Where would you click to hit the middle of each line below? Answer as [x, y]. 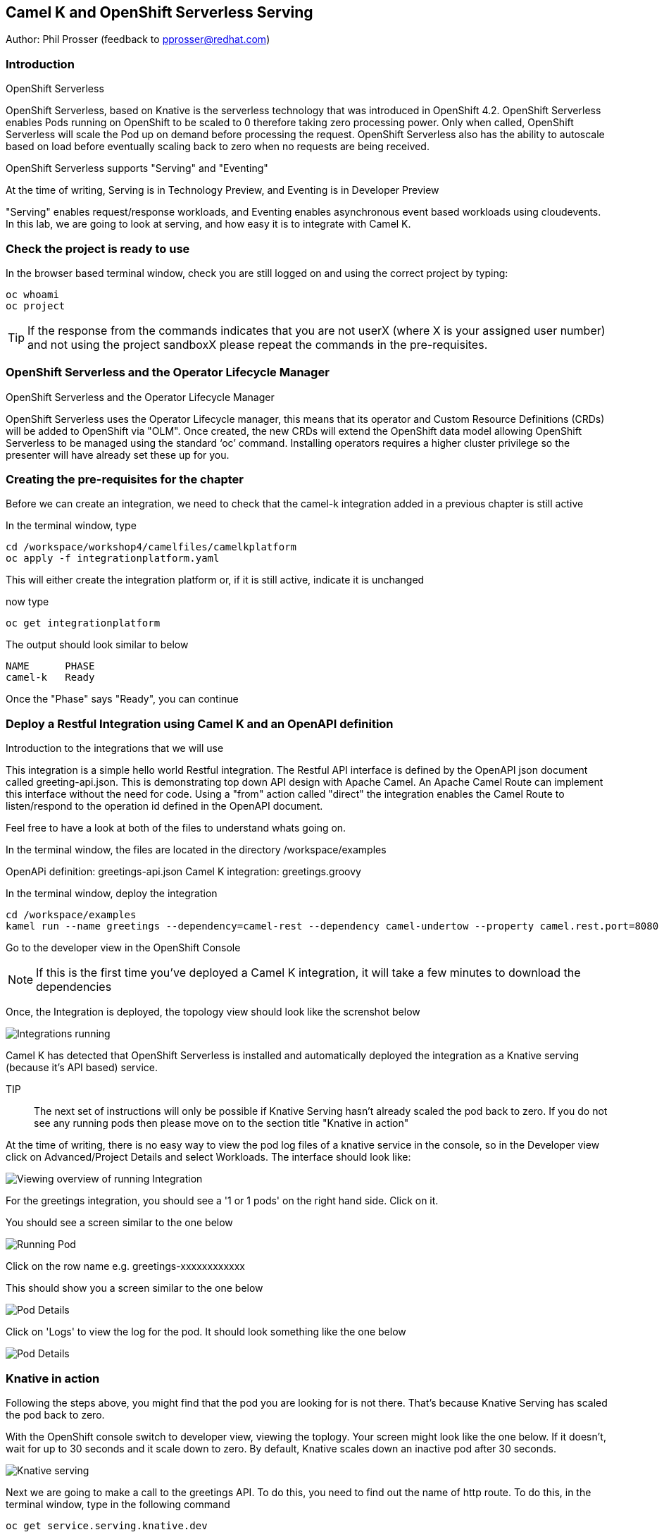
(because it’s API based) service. [82, 1068]
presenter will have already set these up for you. [118, 455]
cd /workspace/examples [71, 915]
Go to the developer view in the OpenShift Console [123, 948]
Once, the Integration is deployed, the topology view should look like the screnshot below [213, 1012]
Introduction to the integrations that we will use [115, 748]
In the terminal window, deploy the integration [112, 894]
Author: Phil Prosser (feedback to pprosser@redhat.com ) [138, 39]
